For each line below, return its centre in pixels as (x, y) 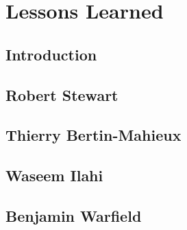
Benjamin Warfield (74, 215)
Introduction (51, 54)
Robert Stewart (62, 94)
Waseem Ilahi (54, 175)
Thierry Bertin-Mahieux (93, 135)
